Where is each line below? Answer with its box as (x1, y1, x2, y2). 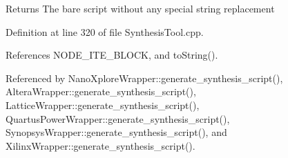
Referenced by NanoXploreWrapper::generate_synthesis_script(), (6, 70, 283, 85)
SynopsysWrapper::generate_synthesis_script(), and (6, 125, 227, 139)
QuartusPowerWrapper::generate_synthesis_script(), (6, 111, 230, 126)
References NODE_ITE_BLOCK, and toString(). (6, 48, 218, 62)
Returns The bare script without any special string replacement (6, 1, 275, 15)
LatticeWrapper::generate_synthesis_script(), (6, 97, 200, 112)
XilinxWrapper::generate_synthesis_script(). (6, 138, 195, 152)
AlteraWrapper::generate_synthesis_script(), (6, 84, 196, 99)
